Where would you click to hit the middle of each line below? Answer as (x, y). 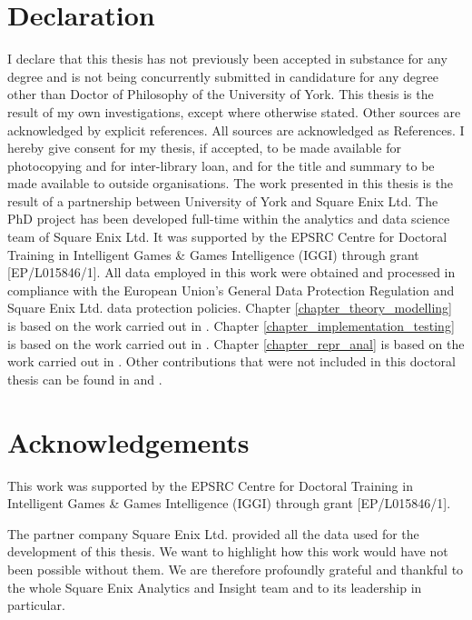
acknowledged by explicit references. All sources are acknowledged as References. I (236, 130)
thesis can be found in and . (85, 379)
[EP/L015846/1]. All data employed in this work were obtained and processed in (231, 272)
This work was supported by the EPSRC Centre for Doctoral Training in (210, 485)
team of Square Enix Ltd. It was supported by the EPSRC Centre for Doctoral (227, 237)
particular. (36, 605)
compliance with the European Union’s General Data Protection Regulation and (231, 290)
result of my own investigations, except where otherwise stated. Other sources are (234, 111)
